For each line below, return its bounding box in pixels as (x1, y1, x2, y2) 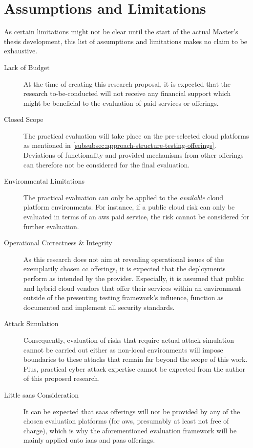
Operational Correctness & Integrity (4, 237, 112, 248)
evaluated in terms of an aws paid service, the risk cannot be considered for (23, 212, 250, 222)
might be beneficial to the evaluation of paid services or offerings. (23, 97, 219, 108)
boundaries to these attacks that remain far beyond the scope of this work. (23, 354, 248, 364)
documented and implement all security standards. (23, 302, 175, 312)
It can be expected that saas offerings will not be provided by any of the (23, 406, 240, 416)
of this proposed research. (23, 373, 100, 383)
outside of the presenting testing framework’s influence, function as (23, 292, 224, 303)
